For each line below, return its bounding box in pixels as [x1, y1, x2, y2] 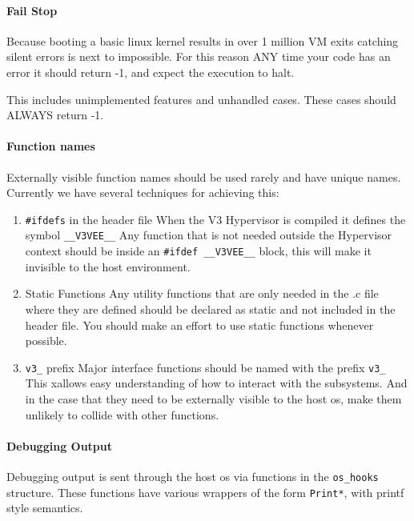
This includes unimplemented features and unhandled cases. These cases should [6, 90, 396, 107]
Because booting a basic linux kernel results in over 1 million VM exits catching [6, 32, 399, 49]
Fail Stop [6, 2, 58, 18]
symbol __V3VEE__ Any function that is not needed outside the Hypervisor [25, 226, 392, 243]
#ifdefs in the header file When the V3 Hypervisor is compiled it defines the [25, 210, 406, 227]
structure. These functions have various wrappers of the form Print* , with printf [6, 483, 404, 500]
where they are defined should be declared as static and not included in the [25, 300, 396, 317]
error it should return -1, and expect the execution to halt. [6, 63, 295, 80]
